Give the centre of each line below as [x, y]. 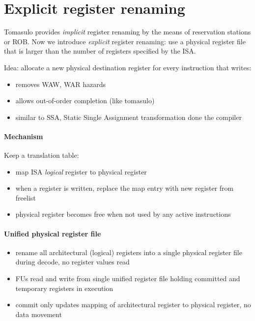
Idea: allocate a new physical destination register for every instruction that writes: [128, 67]
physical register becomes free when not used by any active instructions [123, 214]
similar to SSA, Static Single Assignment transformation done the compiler [128, 117]
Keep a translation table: [42, 155]
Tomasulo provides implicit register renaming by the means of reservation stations [127, 32]
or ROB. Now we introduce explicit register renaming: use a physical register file [125, 41]
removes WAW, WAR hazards [60, 84]
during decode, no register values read [72, 262]
